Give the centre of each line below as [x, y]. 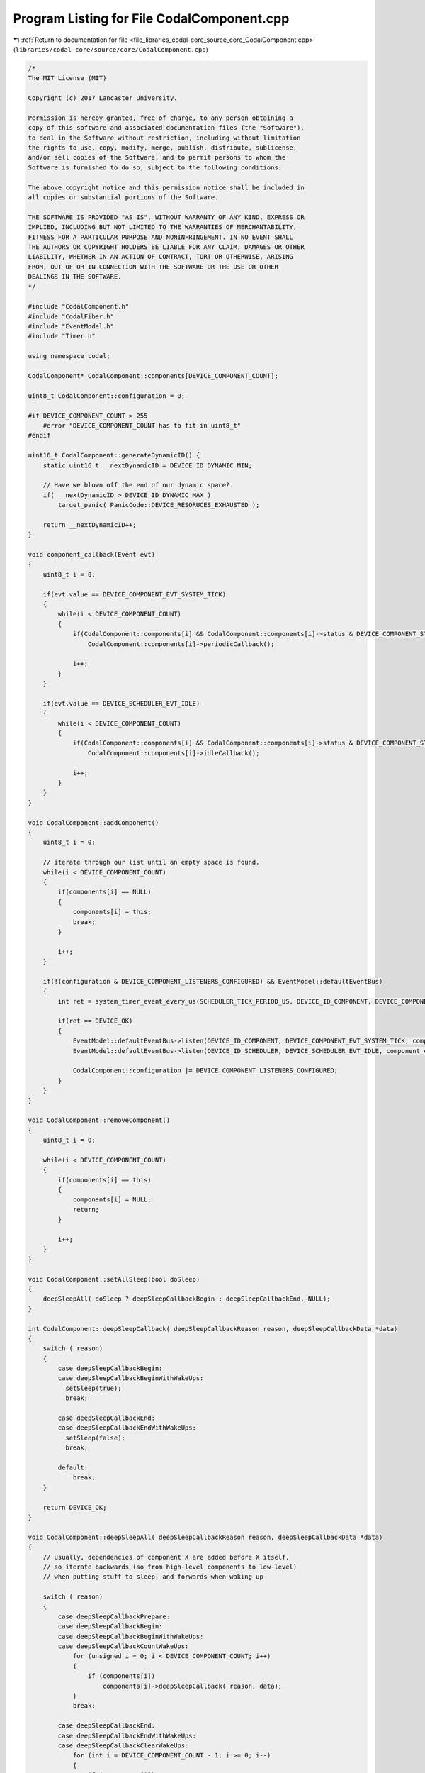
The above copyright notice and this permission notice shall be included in [166, 187]
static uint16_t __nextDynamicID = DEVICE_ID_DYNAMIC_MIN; [148, 465]
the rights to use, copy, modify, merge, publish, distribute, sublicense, [163, 148]
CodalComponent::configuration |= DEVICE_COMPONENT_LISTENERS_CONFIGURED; [205, 1071]
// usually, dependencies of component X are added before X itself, [166, 1557]
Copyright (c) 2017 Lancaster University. [103, 98]
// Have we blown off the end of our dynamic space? [136, 485]
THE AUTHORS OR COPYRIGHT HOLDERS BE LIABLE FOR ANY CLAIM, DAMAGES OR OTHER [166, 247]
